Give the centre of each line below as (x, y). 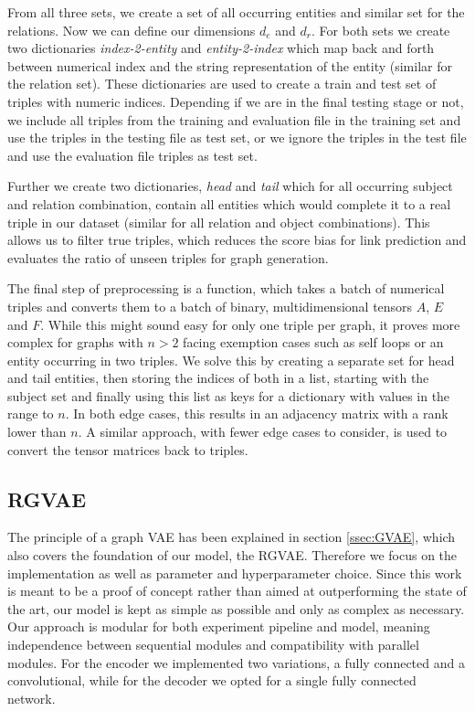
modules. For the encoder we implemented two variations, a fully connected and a (236, 662)
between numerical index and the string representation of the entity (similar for (230, 65)
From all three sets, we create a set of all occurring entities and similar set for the (236, 12)
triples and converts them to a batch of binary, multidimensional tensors (210, 306)
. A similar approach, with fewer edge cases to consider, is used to (263, 432)
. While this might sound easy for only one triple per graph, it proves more (250, 324)
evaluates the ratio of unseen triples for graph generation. (168, 257)
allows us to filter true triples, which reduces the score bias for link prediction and (237, 240)
